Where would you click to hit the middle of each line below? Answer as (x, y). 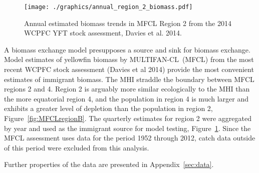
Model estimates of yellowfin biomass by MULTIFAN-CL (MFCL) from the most (129, 59)
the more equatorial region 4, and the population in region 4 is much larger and (126, 98)
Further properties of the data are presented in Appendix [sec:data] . (109, 164)
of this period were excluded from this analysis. (77, 147)
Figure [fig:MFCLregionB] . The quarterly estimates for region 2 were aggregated (128, 118)
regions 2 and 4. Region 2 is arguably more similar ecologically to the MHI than (127, 89)
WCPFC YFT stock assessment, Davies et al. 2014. (103, 33)
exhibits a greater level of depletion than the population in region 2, (108, 108)
